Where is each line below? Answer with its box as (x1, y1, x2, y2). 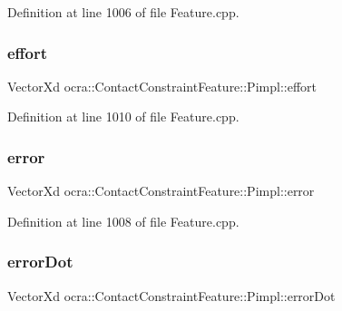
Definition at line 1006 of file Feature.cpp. (7, 3, 239, 21)
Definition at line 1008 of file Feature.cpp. (7, 211, 239, 230)
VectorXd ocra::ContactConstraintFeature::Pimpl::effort (7, 76, 317, 95)
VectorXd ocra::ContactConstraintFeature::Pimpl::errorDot (7, 286, 336, 305)
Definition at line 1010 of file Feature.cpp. (7, 107, 239, 126)
